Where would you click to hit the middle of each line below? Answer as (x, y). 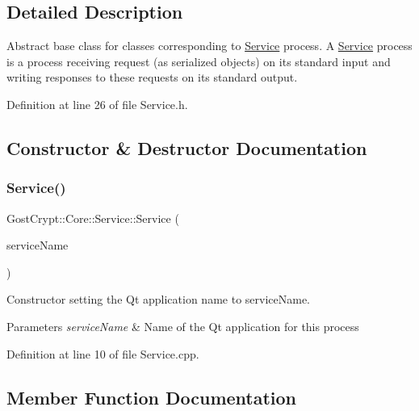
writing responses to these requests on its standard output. (152, 77)
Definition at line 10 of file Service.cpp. (103, 353)
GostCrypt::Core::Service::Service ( (93, 218)
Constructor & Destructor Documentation (187, 147)
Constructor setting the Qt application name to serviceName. (158, 299)
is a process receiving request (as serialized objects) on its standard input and (199, 61)
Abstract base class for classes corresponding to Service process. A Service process (209, 46)
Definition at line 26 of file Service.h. (97, 104)
